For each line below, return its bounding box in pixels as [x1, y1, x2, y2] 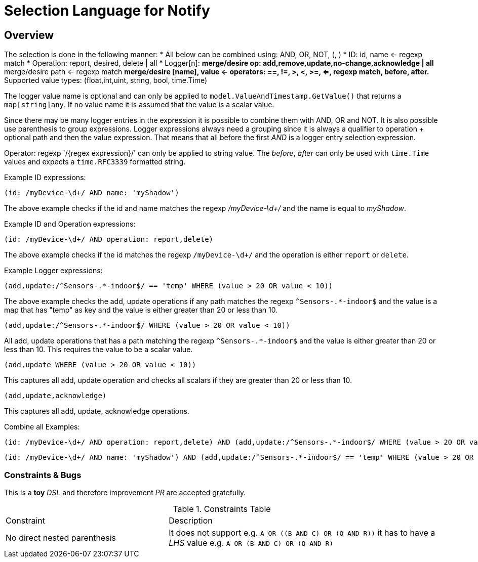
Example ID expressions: [4, 173, 86, 182]
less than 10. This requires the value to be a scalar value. [4, 345, 193, 354]
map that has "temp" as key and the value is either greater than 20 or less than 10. [4, 306, 278, 315]
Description [169, 515, 213, 526]
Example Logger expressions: [4, 266, 103, 275]
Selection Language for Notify [4, 2, 210, 19]
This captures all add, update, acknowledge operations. [4, 407, 189, 416]
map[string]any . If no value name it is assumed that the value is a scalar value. [4, 100, 274, 109]
